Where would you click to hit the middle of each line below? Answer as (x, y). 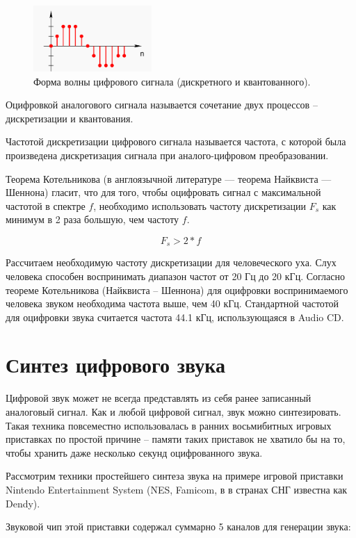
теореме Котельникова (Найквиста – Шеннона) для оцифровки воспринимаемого (177, 290)
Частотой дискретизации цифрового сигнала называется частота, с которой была (176, 141)
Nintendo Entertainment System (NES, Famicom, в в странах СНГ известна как (176, 489)
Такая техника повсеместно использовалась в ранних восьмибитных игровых (169, 425)
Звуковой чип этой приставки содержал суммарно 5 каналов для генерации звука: (178, 527)
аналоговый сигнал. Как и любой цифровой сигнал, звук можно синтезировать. (173, 412)
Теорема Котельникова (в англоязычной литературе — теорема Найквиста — (169, 178)
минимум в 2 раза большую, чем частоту (92, 219)
